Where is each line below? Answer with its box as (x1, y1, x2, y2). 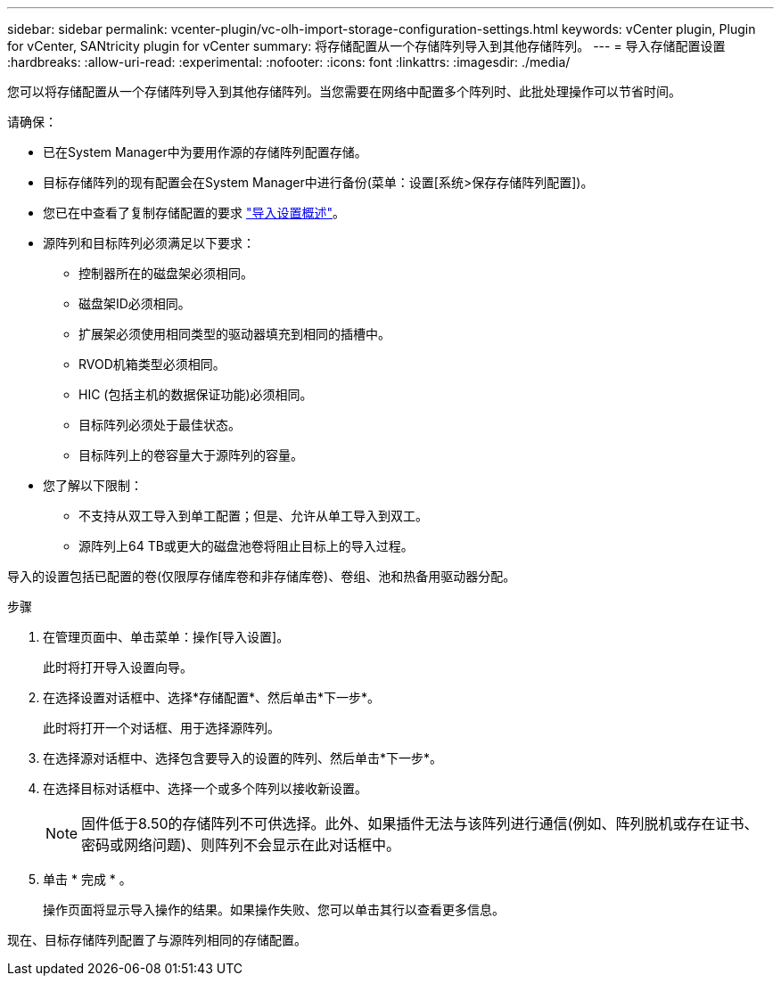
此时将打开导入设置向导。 (43, 659, 193, 675)
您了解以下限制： (43, 478, 143, 493)
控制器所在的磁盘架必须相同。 (78, 266, 253, 281)
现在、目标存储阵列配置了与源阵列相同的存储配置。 (7, 932, 307, 947)
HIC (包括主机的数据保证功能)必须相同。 (78, 387, 313, 402)
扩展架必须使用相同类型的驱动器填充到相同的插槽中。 (78, 326, 390, 341)
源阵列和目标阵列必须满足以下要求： (43, 235, 255, 250)
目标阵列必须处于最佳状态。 (78, 417, 241, 432)
